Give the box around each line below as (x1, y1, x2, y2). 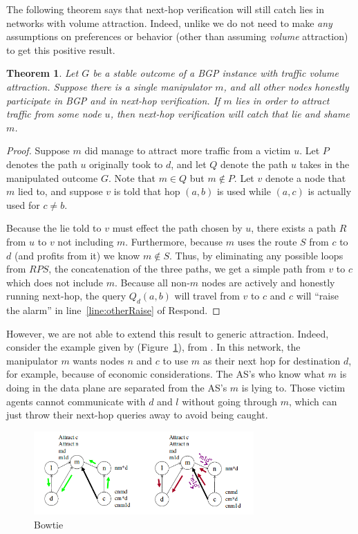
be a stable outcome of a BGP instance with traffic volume (93, 66, 339, 80)
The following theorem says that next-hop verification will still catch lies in (6, 2, 325, 16)
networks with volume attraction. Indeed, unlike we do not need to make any (6, 15, 332, 30)
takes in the (299, 156, 350, 171)
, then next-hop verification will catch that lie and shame (110, 107, 350, 121)
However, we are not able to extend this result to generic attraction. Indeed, (6, 326, 329, 340)
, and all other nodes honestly (223, 79, 349, 93)
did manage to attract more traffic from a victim (84, 143, 291, 158)
